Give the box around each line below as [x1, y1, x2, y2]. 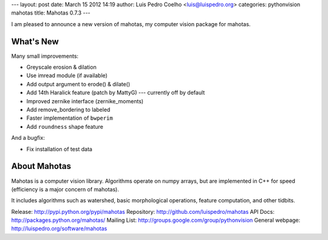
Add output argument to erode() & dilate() [26, 80, 131, 87]
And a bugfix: [11, 134, 45, 142]
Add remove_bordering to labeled [26, 106, 111, 114]
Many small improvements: [11, 52, 79, 60]
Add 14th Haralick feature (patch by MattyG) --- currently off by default [26, 89, 205, 97]
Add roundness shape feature [26, 123, 103, 130]
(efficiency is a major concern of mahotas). [11, 185, 120, 193]
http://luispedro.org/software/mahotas [11, 225, 108, 232]
